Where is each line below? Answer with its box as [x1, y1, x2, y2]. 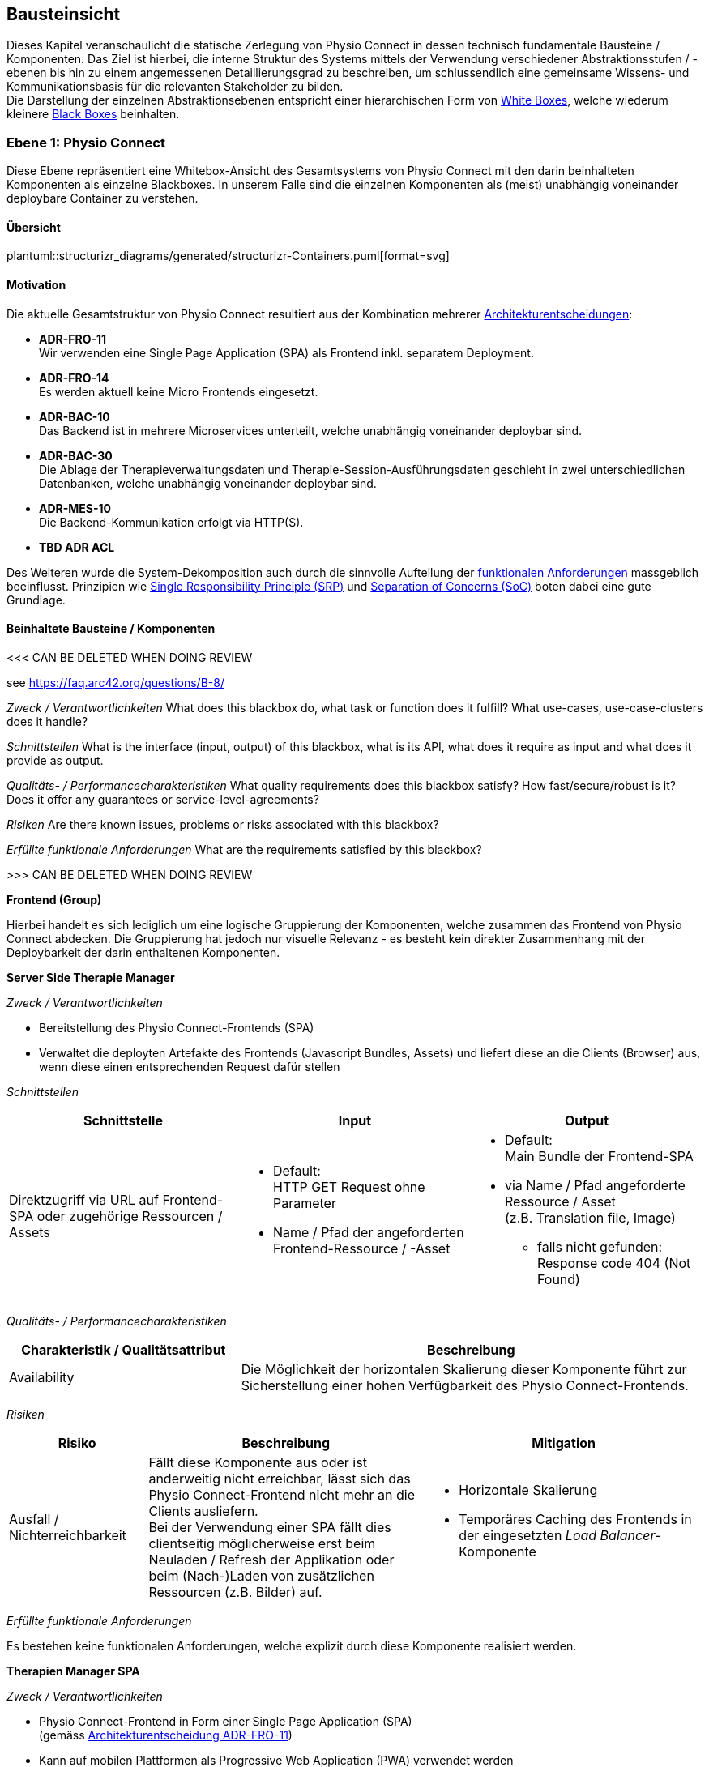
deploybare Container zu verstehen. [6, 191, 199, 206]
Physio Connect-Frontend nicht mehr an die [148, 1486, 416, 1503]
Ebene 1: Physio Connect [6, 134, 165, 151]
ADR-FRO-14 [39, 370, 109, 385]
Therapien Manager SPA [6, 1663, 140, 1678]
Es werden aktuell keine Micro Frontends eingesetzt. [39, 384, 318, 399]
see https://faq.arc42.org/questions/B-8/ [6, 675, 224, 689]
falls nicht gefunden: [536, 1238, 663, 1255]
